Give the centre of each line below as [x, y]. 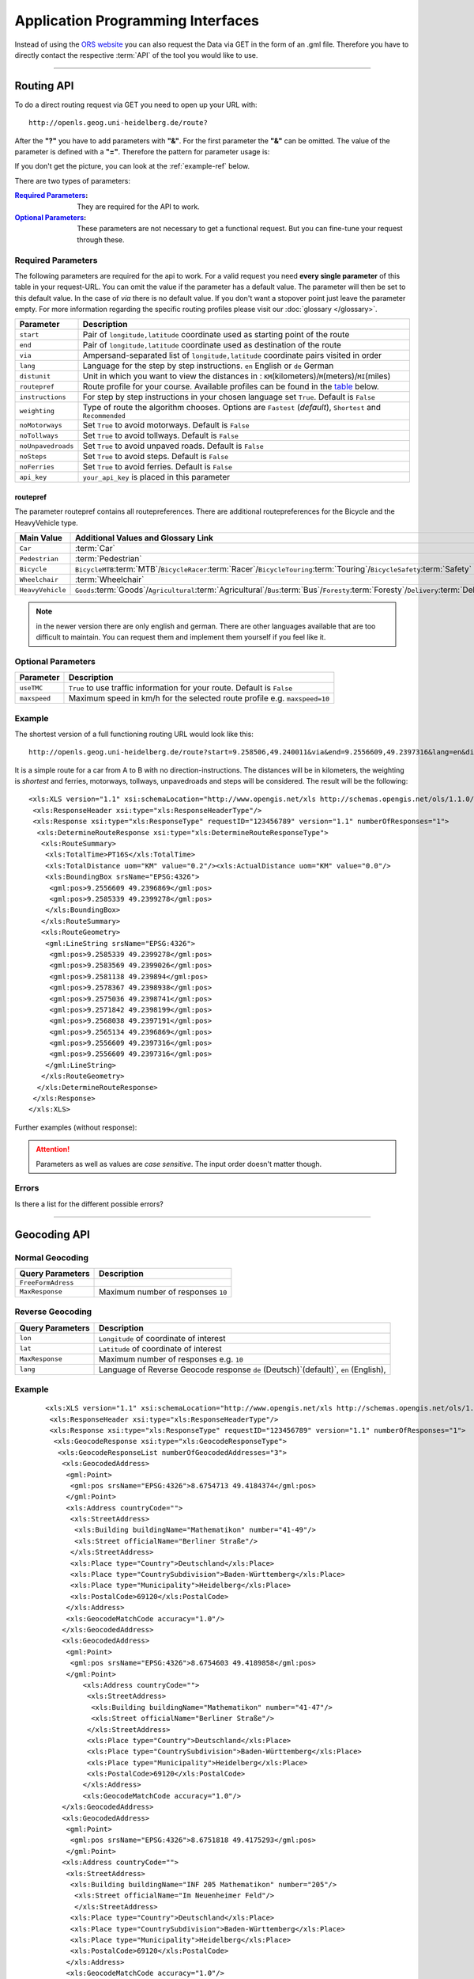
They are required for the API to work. [139, 207]
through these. [101, 239]
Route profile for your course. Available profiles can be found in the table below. [231, 386]
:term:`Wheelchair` [110, 579]
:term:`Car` [96, 549]
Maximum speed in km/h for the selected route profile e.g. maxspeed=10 [199, 698]
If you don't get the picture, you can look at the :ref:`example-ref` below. [132, 166]
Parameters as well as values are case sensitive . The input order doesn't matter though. [179, 1164]
